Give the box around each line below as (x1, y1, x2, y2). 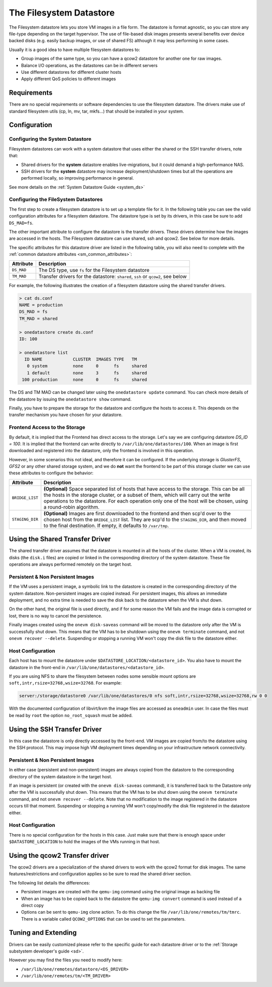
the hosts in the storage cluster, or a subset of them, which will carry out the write (44, 491, 230, 498)
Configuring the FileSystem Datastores (9, 196, 103, 203)
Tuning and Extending (9, 929, 77, 937)
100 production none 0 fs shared (22, 377, 147, 383)
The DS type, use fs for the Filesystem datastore (38, 267, 150, 273)
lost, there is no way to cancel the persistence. (9, 613, 102, 619)
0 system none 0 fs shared (27, 363, 147, 369)
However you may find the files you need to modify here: (9, 957, 123, 963)
